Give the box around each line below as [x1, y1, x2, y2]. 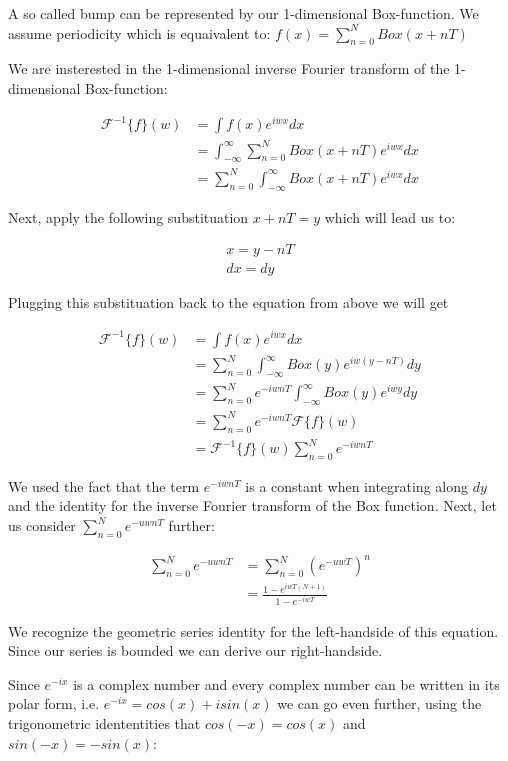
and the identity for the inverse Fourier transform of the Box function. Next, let [8, 495, 497, 516]
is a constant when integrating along [245, 475, 468, 496]
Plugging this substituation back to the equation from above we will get [8, 292, 449, 313]
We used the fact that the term [8, 475, 200, 496]
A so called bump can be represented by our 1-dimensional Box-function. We [8, 3, 479, 23]
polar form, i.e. [8, 693, 100, 714]
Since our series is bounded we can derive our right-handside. [8, 640, 383, 661]
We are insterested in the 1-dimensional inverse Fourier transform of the [8, 58, 450, 79]
